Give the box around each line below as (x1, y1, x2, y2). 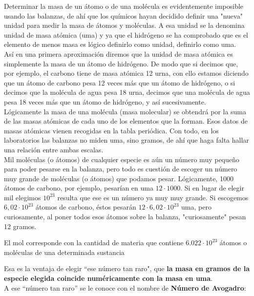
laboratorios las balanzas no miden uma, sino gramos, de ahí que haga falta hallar (4, 135, 249, 145)
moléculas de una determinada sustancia (4, 247, 125, 257)
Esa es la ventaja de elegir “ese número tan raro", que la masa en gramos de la (4, 263, 250, 274)
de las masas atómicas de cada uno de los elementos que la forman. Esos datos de (4, 116, 248, 126)
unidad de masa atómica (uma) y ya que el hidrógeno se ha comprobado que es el (4, 29, 248, 40)
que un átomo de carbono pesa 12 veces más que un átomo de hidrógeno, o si (4, 77, 235, 87)
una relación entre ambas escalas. (4, 144, 104, 154)
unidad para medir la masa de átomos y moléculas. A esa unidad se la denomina (4, 20, 245, 30)
